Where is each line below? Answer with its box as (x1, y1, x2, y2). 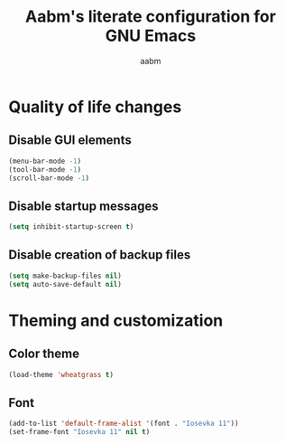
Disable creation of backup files (8, 247, 191, 263)
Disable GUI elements (8, 133, 132, 148)
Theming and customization (8, 310, 224, 331)
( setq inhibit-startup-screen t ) (8, 222, 134, 231)
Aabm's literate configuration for (24, 6, 277, 27)
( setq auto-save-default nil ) (8, 279, 123, 288)
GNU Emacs (105, 25, 197, 46)
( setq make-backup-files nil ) (8, 271, 123, 280)
